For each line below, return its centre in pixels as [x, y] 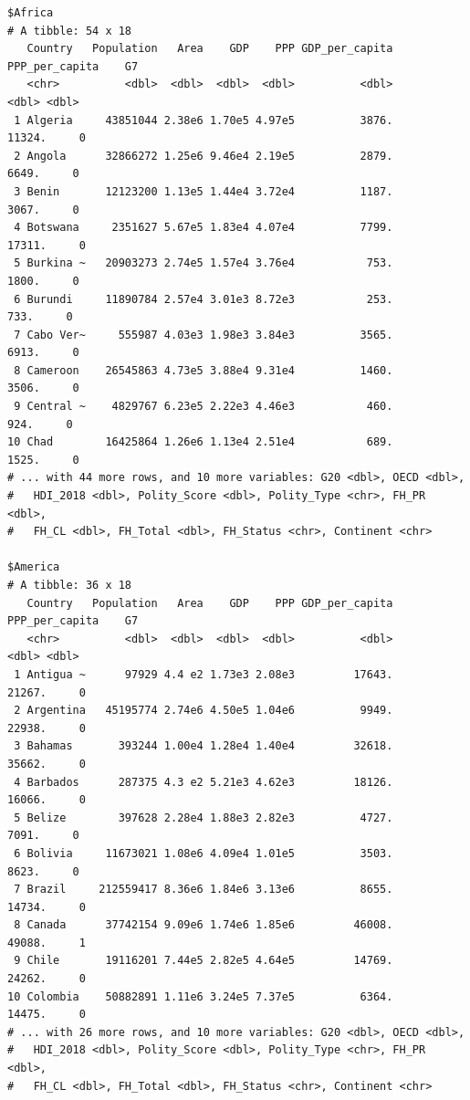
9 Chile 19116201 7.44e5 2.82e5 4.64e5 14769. [204, 961]
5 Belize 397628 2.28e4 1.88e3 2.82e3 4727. [204, 817]
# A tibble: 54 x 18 [70, 31]
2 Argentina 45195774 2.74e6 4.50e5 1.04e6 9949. [204, 711]
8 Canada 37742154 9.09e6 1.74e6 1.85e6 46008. [204, 925]
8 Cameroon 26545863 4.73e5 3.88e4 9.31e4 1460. [204, 370]
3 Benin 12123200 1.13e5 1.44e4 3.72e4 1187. [204, 191]
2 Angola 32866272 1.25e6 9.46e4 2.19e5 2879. [204, 156]
